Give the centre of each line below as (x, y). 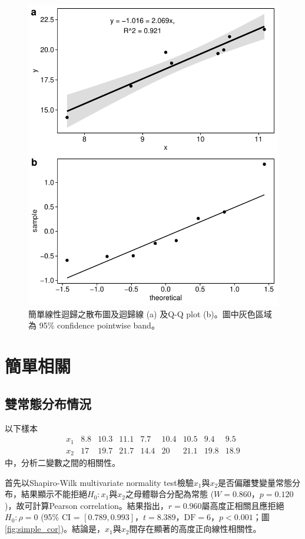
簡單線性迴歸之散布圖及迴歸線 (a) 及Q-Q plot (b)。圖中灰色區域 (150, 313)
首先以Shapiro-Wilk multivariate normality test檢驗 (99, 482)
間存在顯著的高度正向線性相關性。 (195, 529)
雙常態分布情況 (48, 403)
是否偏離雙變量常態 (255, 482)
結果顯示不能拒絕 (54, 494)
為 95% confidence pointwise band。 (94, 325)
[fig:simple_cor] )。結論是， (55, 529)
